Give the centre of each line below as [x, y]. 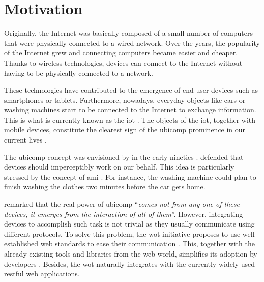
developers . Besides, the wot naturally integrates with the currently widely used [130, 263]
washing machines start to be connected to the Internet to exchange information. [130, 110]
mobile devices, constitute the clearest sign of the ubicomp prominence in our [125, 130]
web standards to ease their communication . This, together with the [148, 244]
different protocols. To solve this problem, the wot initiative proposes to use [122, 233]
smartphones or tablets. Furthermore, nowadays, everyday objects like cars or [125, 100]
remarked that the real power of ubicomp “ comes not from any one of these [122, 204]
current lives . [25, 140]
